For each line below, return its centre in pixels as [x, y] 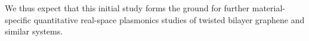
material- [268, 8]
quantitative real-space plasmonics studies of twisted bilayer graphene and [169, 19]
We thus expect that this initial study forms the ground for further [127, 8]
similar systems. [34, 31]
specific [18, 19]
